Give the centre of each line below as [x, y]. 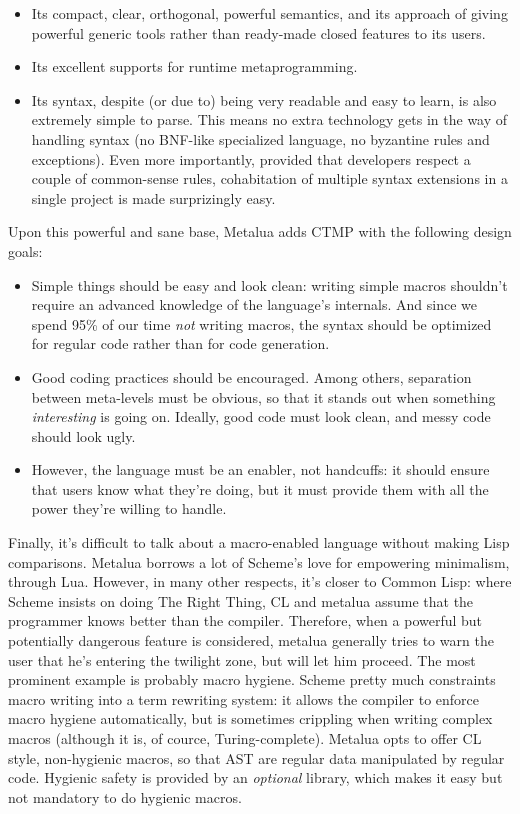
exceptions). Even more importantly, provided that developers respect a [251, 158]
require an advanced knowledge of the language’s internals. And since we [254, 304]
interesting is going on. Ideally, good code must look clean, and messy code [261, 416]
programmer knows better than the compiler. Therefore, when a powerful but [245, 620]
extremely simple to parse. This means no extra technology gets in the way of [269, 119]
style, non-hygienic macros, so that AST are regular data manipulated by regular [256, 757]
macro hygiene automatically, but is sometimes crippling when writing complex [250, 718]
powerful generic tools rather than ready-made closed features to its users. [258, 32]
